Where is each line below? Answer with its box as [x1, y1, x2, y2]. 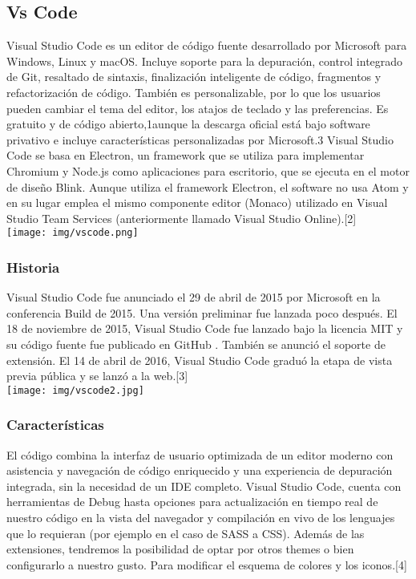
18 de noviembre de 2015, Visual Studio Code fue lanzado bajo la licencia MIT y [6, 320, 403, 337]
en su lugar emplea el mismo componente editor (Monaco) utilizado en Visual [6, 194, 388, 211]
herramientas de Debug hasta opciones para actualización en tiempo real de [6, 493, 378, 510]
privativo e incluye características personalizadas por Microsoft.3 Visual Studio [6, 131, 394, 148]
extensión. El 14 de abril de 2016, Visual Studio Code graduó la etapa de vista [6, 351, 393, 368]
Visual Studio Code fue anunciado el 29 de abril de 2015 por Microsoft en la [6, 289, 381, 306]
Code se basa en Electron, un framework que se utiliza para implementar [6, 147, 365, 164]
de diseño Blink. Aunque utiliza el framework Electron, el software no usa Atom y [6, 178, 409, 195]
